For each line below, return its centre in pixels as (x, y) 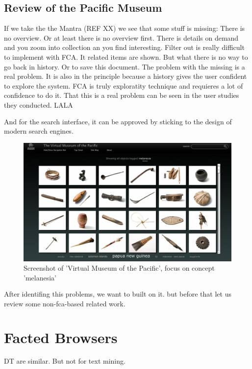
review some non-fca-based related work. (65, 303)
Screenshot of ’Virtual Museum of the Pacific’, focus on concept (119, 268)
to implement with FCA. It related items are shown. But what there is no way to (126, 57)
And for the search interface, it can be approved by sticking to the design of (118, 121)
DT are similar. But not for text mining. (65, 360)
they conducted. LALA (38, 104)
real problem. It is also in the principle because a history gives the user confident (126, 76)
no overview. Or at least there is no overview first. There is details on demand (121, 37)
